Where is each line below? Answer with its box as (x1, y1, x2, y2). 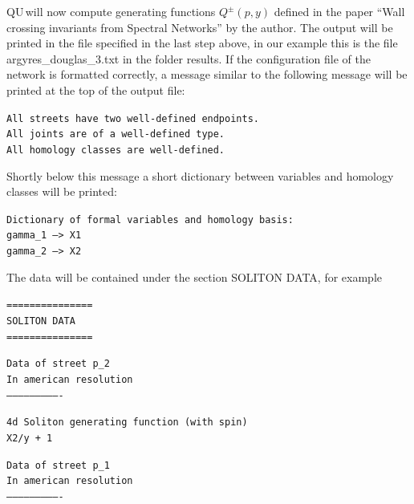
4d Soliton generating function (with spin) (6, 417, 248, 429)
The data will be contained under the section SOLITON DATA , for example (6, 268, 383, 285)
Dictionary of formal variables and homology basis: (6, 213, 294, 226)
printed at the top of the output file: (6, 81, 185, 98)
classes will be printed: (6, 183, 117, 200)
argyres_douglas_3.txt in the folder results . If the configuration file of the (6, 50, 371, 67)
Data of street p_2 (6, 358, 110, 370)
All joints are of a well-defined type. (6, 128, 225, 140)
